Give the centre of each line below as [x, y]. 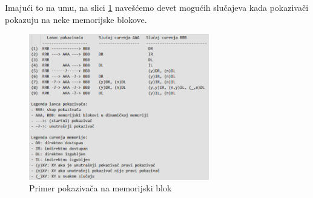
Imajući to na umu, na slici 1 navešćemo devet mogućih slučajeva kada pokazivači [157, 7]
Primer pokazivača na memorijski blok [100, 188]
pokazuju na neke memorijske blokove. [76, 19]
